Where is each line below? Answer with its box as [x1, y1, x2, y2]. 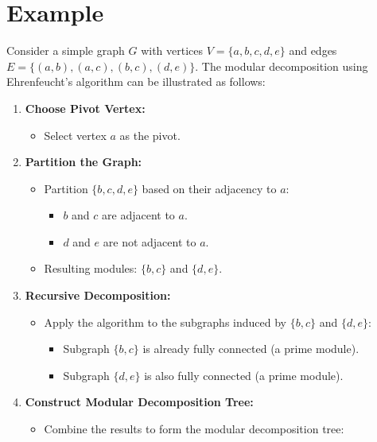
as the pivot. [119, 126, 181, 143]
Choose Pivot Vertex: [25, 99, 146, 116]
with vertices [141, 42, 204, 59]
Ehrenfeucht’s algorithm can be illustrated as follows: [6, 73, 266, 90]
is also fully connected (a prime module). [144, 366, 344, 383]
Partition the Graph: [25, 153, 142, 170]
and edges [289, 42, 337, 59]
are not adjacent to [103, 233, 196, 250]
